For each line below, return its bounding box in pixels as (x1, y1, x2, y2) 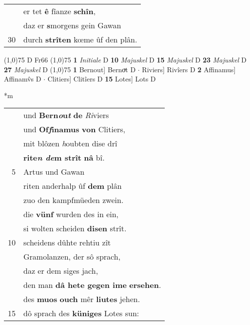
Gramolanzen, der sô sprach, (23, 251, 121, 263)
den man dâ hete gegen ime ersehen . (23, 279, 161, 291)
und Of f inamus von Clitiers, (23, 123, 126, 135)
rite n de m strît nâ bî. (23, 152, 105, 163)
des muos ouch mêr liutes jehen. (23, 293, 140, 305)
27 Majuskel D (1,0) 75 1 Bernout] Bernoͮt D (4, 64, 136, 74)
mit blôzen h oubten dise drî (23, 138, 117, 149)
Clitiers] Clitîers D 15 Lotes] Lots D (47, 74, 156, 84)
